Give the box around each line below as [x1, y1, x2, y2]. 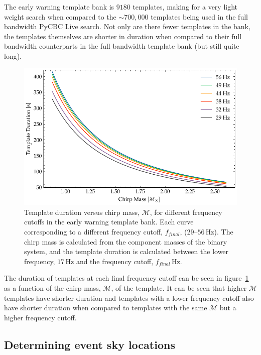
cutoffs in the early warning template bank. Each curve [24, 216, 194, 227]
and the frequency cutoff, [76, 256, 154, 266]
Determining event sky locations [4, 336, 175, 352]
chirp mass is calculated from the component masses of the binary [24, 236, 227, 247]
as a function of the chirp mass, [4, 282, 101, 293]
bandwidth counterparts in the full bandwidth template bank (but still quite [4, 41, 239, 51]
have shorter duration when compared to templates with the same [4, 302, 207, 313]
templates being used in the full [151, 11, 248, 22]
